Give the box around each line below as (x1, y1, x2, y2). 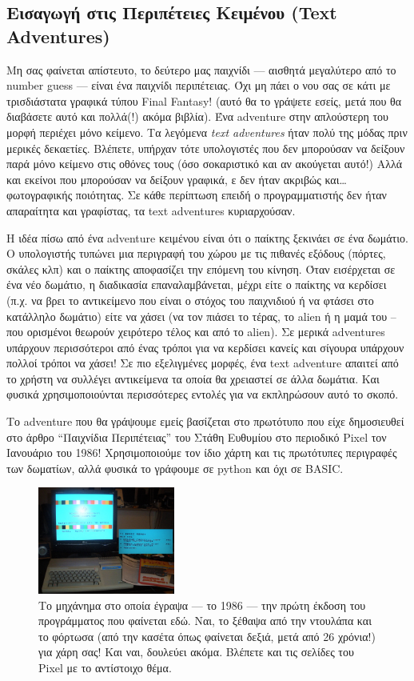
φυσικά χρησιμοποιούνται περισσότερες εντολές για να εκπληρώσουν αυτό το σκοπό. (6, 386, 399, 403)
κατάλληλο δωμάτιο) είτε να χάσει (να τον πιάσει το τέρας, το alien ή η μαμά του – (6, 307, 396, 324)
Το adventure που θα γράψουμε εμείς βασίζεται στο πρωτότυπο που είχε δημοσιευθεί (6, 413, 404, 430)
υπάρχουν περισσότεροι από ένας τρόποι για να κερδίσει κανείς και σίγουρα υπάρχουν (6, 338, 404, 355)
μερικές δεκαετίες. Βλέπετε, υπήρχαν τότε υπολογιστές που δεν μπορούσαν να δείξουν (6, 139, 405, 156)
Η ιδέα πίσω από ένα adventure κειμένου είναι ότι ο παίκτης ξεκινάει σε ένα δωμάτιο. (6, 229, 408, 246)
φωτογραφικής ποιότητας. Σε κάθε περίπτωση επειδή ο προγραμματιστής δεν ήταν (6, 186, 387, 203)
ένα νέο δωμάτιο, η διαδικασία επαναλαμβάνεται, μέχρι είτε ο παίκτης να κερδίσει (6, 276, 387, 293)
